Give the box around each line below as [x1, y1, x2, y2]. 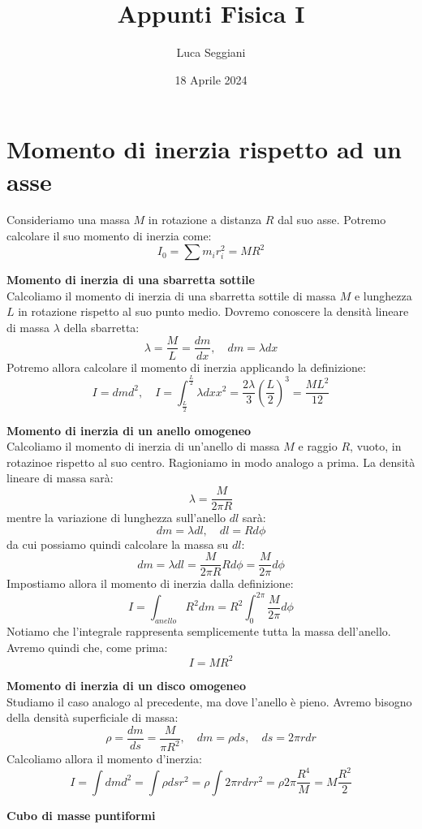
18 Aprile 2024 [174, 71, 248, 88]
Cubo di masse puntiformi [6, 806, 156, 823]
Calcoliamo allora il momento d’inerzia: [6, 750, 202, 767]
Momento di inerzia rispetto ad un [6, 132, 402, 166]
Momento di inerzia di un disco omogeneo [6, 676, 246, 693]
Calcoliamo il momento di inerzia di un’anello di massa [6, 438, 280, 455]
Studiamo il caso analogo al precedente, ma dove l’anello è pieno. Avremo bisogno [6, 693, 412, 710]
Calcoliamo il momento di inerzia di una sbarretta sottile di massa [6, 287, 337, 304]
